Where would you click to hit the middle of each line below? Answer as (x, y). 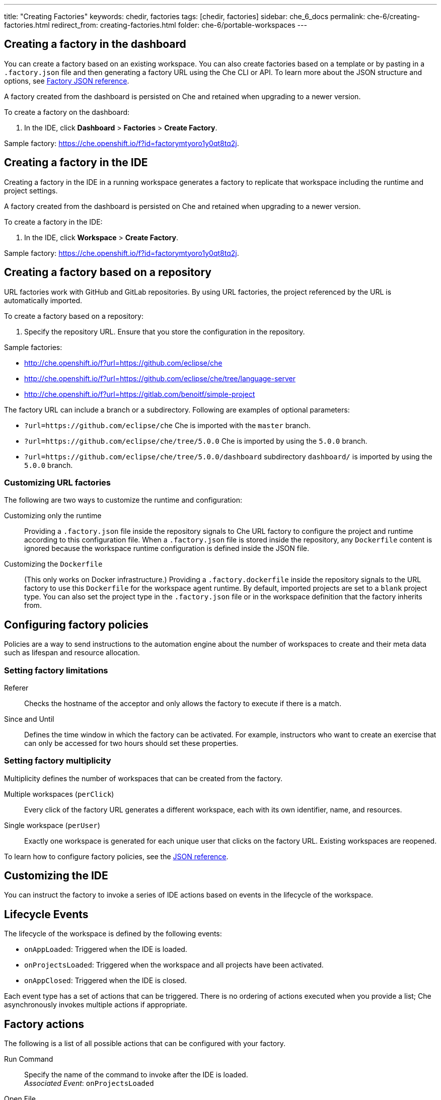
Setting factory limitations (56, 670)
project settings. (31, 190)
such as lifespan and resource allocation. (72, 653)
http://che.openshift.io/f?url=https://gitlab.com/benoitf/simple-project (140, 394)
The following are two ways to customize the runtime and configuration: (123, 500)
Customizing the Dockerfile (53, 564)
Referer (16, 687)
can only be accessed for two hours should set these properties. (131, 743)
